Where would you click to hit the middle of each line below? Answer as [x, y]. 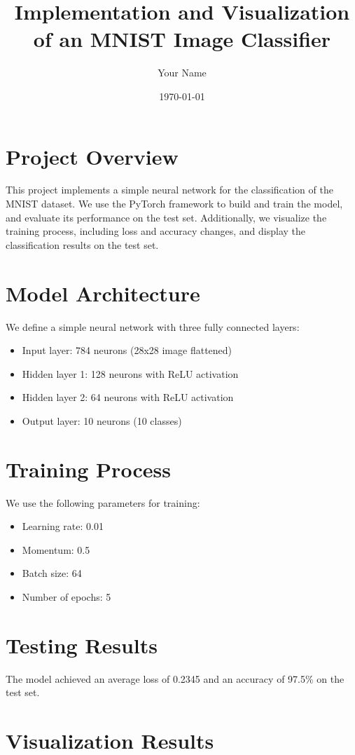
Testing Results [82, 645]
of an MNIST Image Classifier [182, 39]
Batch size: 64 [52, 573]
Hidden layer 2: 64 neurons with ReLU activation [128, 397]
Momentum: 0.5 [56, 549]
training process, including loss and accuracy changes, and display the [155, 231]
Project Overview [92, 156]
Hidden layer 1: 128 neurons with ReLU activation [130, 373]
